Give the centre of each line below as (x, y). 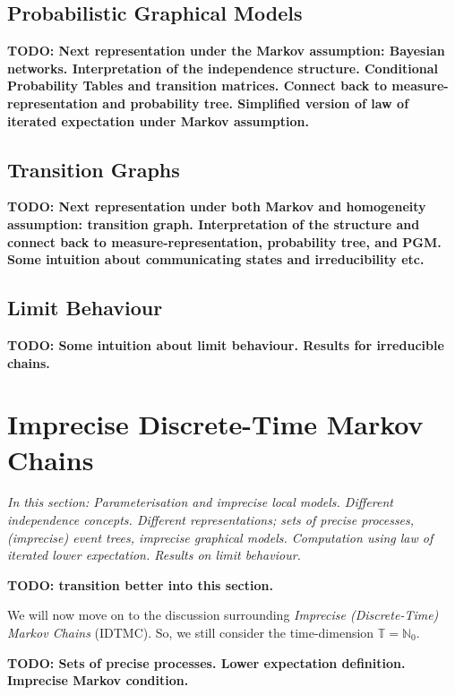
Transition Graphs (94, 169)
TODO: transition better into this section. (140, 584)
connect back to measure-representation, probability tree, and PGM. (224, 241)
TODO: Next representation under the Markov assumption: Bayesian (226, 51)
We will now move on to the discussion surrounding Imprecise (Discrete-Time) (223, 615)
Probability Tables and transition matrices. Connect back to (197, 86)
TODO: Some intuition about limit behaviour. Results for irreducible (226, 344)
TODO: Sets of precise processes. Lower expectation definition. (206, 662)
